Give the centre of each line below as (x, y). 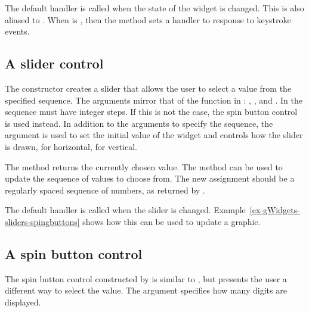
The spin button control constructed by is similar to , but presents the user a (146, 278)
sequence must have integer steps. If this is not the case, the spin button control (151, 112)
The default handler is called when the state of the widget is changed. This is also (154, 8)
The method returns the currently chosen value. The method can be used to (144, 166)
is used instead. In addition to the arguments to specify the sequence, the (139, 123)
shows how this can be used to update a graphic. (172, 221)
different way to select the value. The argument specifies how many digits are (146, 290)
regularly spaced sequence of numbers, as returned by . (105, 190)
